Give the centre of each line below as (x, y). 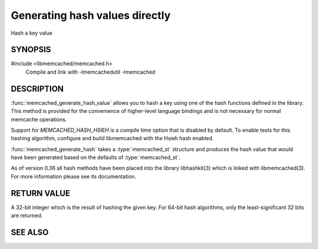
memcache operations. (39, 119)
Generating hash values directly (91, 15)
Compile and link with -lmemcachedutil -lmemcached (90, 72)
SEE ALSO (30, 232)
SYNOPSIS (31, 50)
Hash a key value (32, 33)
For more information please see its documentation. (74, 176)
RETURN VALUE (41, 193)
